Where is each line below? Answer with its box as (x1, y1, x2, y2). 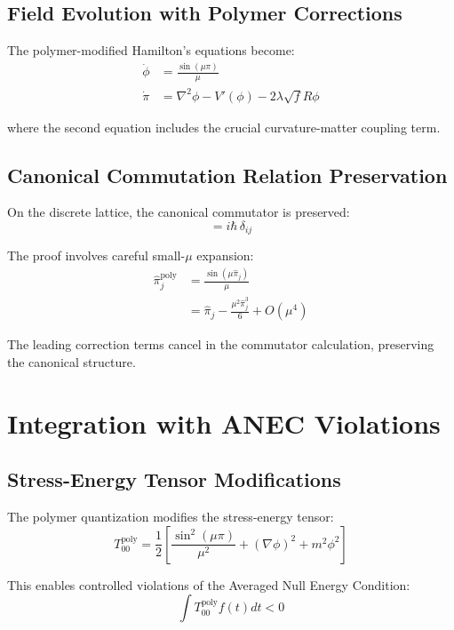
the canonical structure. (7, 352, 136, 371)
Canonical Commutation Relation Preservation (7, 161, 448, 188)
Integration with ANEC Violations (7, 404, 441, 441)
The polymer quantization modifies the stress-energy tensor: (7, 507, 334, 526)
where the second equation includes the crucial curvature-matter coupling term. (7, 117, 441, 136)
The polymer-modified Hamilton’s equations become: (7, 41, 295, 60)
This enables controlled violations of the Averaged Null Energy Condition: (7, 575, 410, 594)
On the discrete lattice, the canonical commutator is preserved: (7, 203, 350, 221)
